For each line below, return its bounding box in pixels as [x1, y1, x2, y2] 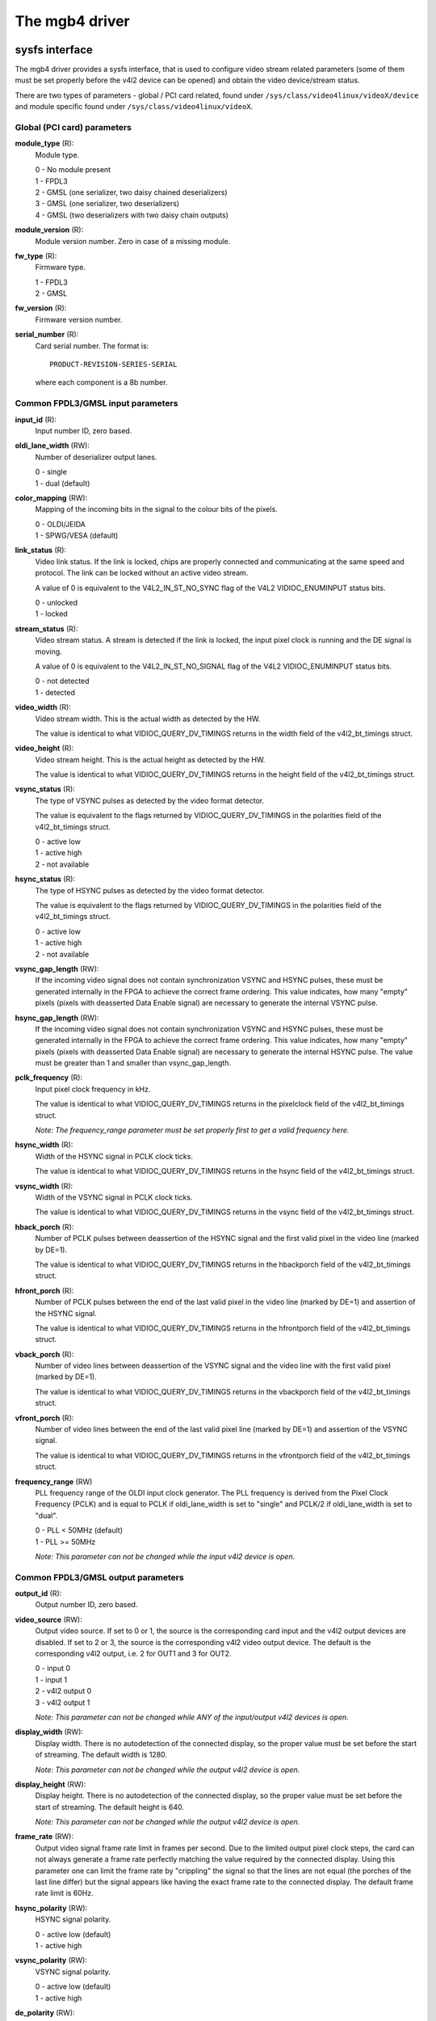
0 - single [35, 467, 68, 477]
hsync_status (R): [15, 874, 76, 884]
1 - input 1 [35, 1674, 68, 1685]
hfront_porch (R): [15, 1285, 74, 1295]
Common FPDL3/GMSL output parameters [15, 1572, 185, 1583]
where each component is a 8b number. [35, 378, 168, 387]
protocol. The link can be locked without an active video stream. [35, 568, 249, 578]
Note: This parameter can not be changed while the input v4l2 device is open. [35, 1551, 296, 1561]
